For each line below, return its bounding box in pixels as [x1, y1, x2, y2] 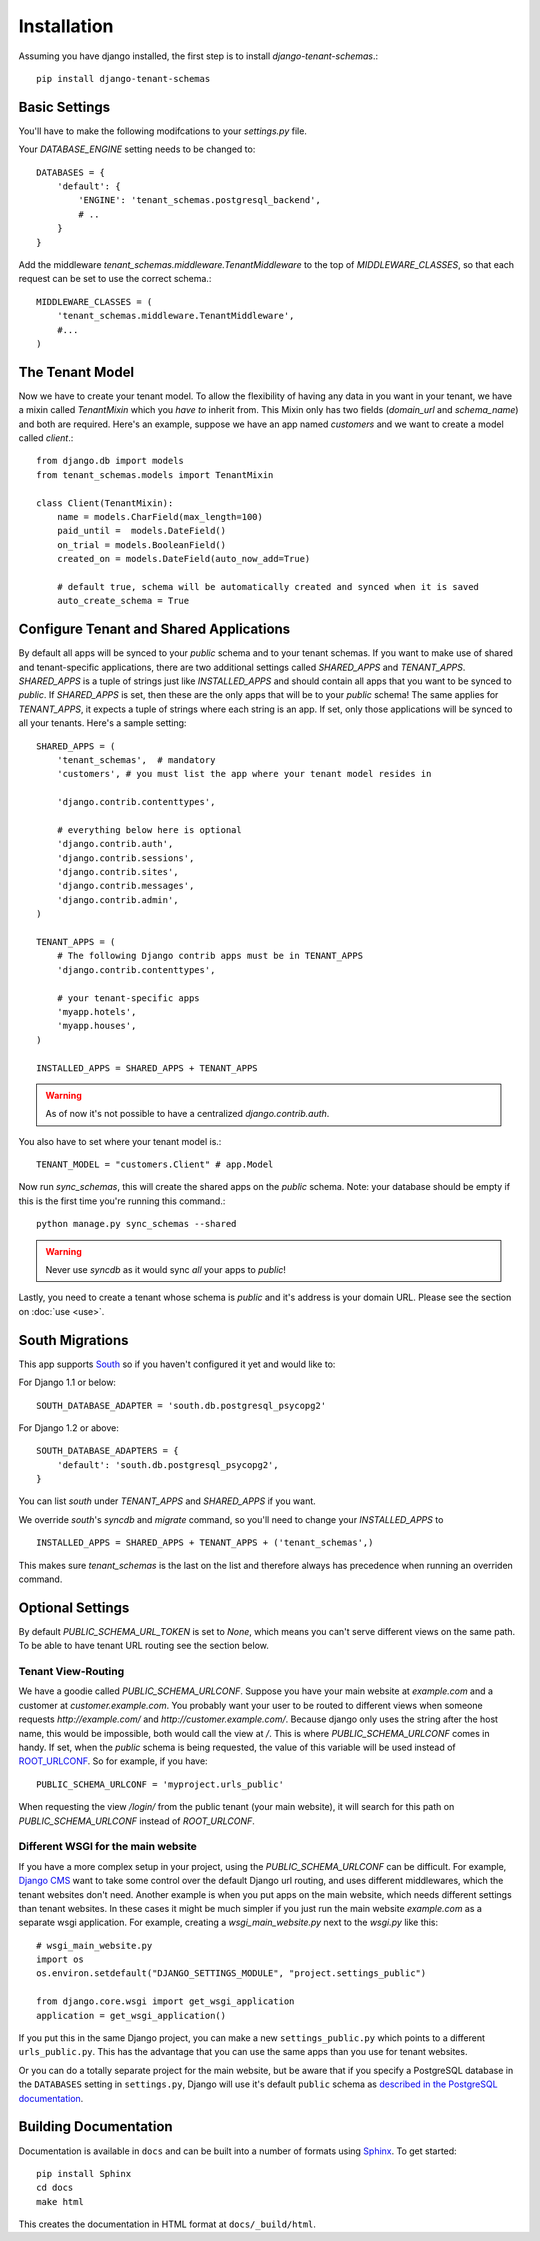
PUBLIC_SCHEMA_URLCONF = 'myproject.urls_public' [36, 1778, 285, 1790]
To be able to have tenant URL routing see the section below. [18, 1640, 270, 1652]
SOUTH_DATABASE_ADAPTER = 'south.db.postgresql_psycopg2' [36, 1400, 327, 1411]
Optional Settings [18, 1599, 130, 1616]
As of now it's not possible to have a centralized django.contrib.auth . [45, 1108, 330, 1120]
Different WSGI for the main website [18, 1840, 197, 1854]
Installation [18, 15, 114, 37]
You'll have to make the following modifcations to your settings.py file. [18, 125, 307, 137]
